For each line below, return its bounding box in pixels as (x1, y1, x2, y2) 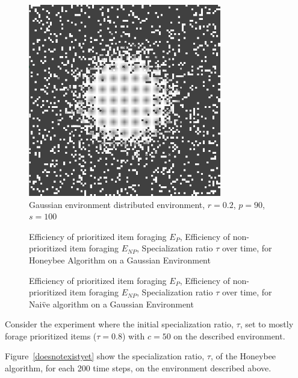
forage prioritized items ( (5, 329, 97, 342)
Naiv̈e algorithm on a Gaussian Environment (29, 297, 194, 310)
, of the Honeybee (210, 350, 276, 362)
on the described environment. (173, 329, 285, 342)
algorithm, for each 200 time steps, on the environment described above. (5, 362, 272, 374)
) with (122, 329, 145, 342)
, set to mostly (240, 318, 294, 330)
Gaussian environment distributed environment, (29, 198, 205, 210)
